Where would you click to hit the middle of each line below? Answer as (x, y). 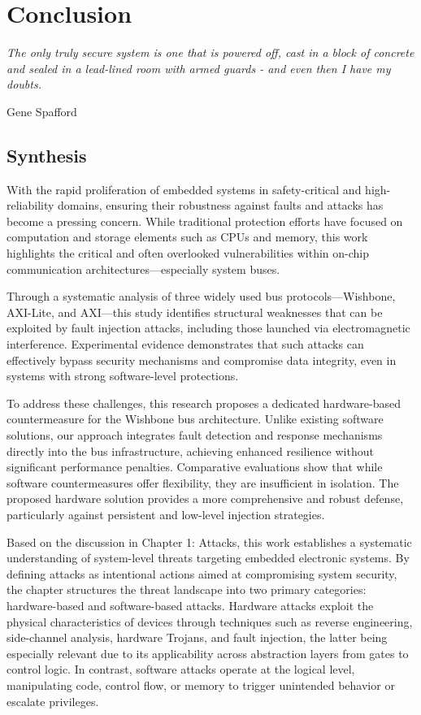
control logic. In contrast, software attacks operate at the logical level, (181, 669)
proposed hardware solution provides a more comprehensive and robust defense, (205, 498)
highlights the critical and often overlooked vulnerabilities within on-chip (188, 253)
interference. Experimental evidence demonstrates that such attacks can (185, 344)
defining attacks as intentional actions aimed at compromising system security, (202, 573)
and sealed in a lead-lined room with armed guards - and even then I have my (199, 68)
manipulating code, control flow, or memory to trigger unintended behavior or (201, 685)
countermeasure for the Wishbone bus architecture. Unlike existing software (195, 419)
